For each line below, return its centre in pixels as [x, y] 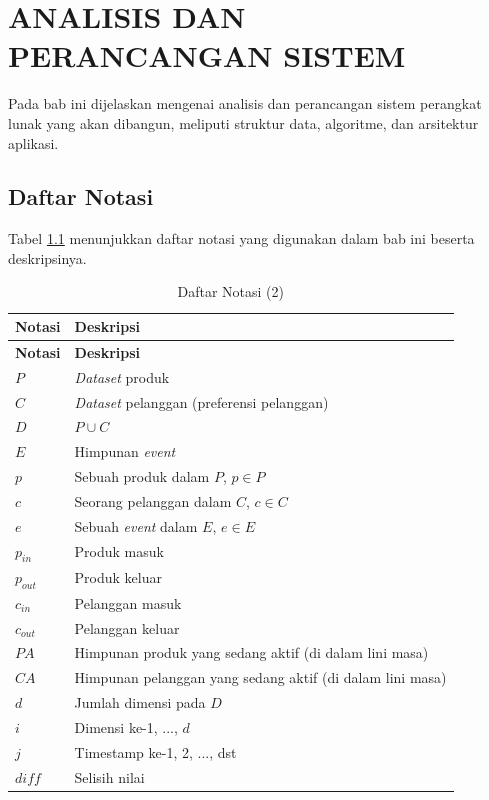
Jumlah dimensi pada [140, 702]
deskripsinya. [47, 257]
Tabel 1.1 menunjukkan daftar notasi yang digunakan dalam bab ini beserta [241, 238]
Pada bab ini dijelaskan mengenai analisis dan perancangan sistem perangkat [245, 103]
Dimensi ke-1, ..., [126, 726]
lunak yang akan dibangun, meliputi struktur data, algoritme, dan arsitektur [243, 122]
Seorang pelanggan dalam [153, 500]
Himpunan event [125, 451]
